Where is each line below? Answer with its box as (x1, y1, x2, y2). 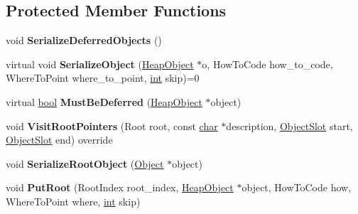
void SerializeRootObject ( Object (6, 156, 164, 171)
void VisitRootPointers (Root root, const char (6, 118, 218, 133)
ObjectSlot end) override (6, 132, 113, 147)
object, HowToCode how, (242, 180, 352, 195)
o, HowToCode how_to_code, (202, 56, 333, 71)
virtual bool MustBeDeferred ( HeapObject (6, 94, 202, 109)
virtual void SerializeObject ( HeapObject (6, 56, 194, 71)
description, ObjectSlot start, (226, 118, 353, 133)
